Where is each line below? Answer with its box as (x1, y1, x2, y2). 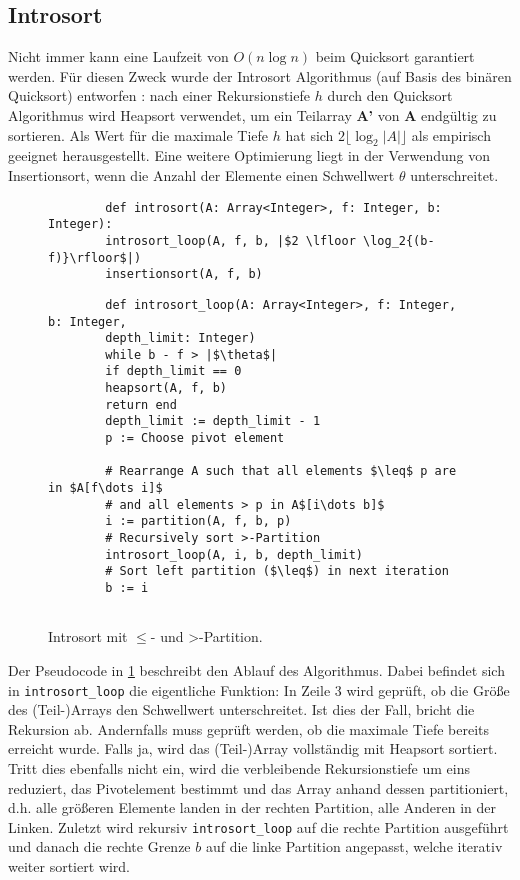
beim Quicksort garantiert (315, 46, 475, 67)
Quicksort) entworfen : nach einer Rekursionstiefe (8, 85, 310, 106)
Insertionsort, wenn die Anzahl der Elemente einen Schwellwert (8, 164, 395, 185)
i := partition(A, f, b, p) (105, 514, 292, 529)
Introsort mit (48, 626, 128, 647)
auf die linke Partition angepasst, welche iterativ (205, 836, 503, 857)
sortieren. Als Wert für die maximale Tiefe (8, 124, 269, 145)
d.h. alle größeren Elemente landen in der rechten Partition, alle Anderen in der (8, 797, 496, 818)
